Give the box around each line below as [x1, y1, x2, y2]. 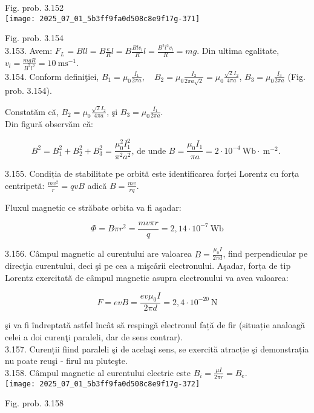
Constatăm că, [5, 105, 59, 117]
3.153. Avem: [5, 44, 53, 57]
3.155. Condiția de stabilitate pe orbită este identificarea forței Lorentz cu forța [5, 167, 299, 180]
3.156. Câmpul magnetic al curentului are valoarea [5, 247, 192, 260]
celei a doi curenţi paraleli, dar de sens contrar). [5, 331, 183, 343]
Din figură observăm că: [5, 117, 93, 130]
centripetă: [5, 179, 45, 191]
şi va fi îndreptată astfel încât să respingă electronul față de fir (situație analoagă [5, 319, 305, 331]
